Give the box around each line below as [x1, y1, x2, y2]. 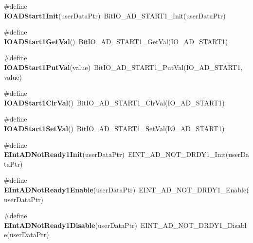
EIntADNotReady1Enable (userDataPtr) [4, 184, 136, 194]
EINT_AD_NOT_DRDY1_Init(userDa [127, 149, 249, 159]
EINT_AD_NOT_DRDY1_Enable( [139, 184, 249, 194]
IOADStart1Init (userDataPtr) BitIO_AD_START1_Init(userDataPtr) [4, 10, 226, 20]
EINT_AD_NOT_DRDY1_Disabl [140, 220, 247, 230]
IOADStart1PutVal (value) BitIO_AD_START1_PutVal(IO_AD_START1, [4, 62, 243, 72]
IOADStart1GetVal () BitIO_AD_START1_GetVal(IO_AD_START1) [4, 36, 228, 46]
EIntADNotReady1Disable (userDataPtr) [4, 220, 137, 230]
